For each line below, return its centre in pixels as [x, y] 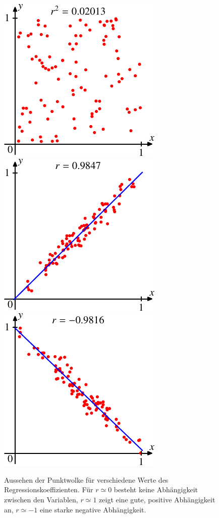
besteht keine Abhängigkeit [156, 490]
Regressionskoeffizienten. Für [49, 490]
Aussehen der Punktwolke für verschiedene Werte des [86, 479]
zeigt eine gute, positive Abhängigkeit [157, 499]
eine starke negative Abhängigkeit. [93, 509]
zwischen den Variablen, [41, 499]
